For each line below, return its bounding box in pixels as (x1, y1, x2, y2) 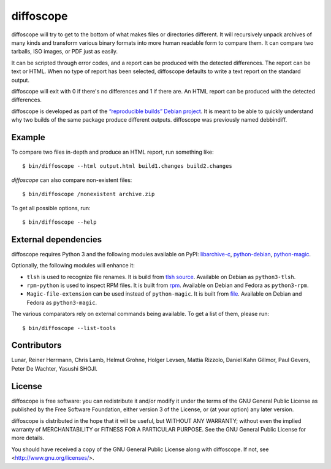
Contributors (11, 340, 62, 350)
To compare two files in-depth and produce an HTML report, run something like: (11, 148, 214, 156)
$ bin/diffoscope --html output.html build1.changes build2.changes (22, 163, 232, 170)
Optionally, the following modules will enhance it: (11, 262, 135, 269)
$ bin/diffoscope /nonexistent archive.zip (22, 191, 155, 198)
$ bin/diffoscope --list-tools (22, 325, 116, 331)
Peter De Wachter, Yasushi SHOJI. (11, 365, 98, 372)
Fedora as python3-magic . (26, 299, 97, 306)
